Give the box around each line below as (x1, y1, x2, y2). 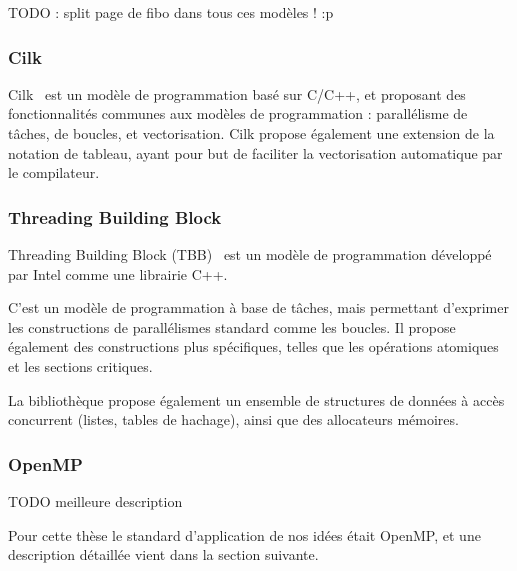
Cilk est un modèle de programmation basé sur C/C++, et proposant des (8, 83, 466, 104)
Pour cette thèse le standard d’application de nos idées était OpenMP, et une (8, 524, 481, 545)
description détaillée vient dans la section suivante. (8, 544, 319, 565)
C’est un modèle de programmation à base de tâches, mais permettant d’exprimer (8, 297, 509, 318)
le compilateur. (8, 162, 100, 183)
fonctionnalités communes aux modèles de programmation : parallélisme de (8, 103, 468, 124)
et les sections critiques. (8, 355, 153, 376)
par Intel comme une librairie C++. (8, 263, 228, 284)
